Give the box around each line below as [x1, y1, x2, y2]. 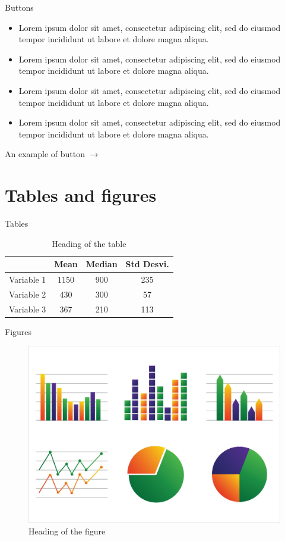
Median [85, 258, 118, 270]
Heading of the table [52, 237, 126, 249]
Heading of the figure [28, 524, 106, 537]
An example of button [5, 148, 85, 160]
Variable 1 [9, 273, 46, 286]
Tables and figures [5, 183, 157, 207]
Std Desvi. [125, 258, 169, 270]
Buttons [5, 1, 34, 13]
